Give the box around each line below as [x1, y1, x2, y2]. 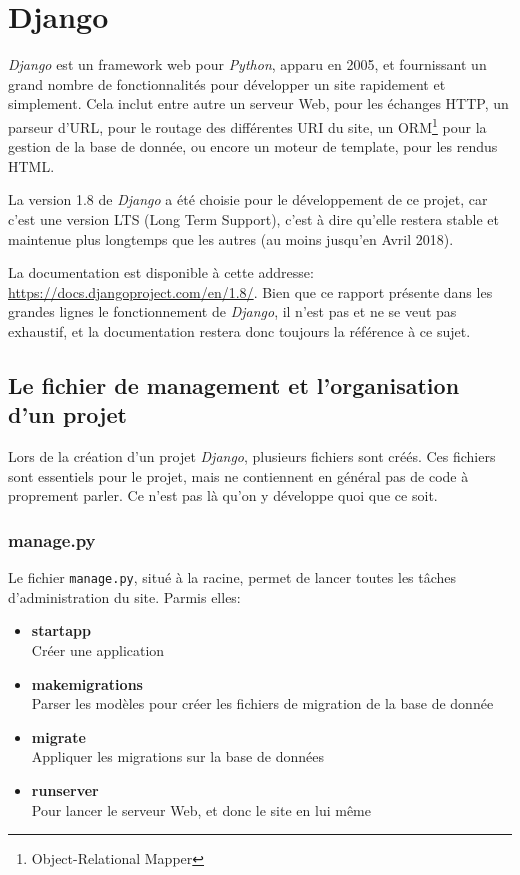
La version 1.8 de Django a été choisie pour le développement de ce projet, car [8, 189, 488, 210]
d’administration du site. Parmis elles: [8, 586, 241, 607]
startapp [31, 620, 91, 641]
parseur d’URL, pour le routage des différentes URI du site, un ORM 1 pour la [8, 113, 487, 137]
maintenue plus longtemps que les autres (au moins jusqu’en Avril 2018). [8, 228, 454, 249]
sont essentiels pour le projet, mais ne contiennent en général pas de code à [8, 465, 469, 486]
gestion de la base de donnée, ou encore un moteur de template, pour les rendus [8, 136, 498, 157]
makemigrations [31, 673, 143, 694]
